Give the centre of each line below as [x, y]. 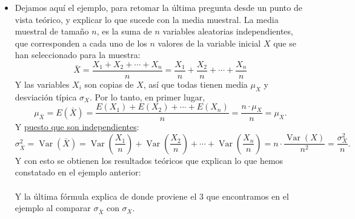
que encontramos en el [247, 196]
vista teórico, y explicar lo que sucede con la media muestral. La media [147, 19]
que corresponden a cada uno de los [81, 43]
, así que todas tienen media [195, 84]
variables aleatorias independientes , [228, 31]
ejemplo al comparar [53, 208]
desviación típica [46, 96]
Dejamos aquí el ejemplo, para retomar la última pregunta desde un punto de [158, 7]
